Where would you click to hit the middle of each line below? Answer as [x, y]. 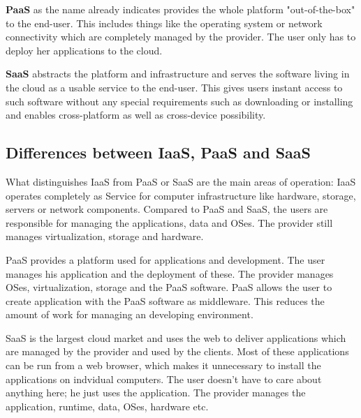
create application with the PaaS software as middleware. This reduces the [165, 300]
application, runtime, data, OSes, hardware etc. [107, 406]
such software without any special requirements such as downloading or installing [179, 101]
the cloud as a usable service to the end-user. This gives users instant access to [174, 87]
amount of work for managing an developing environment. [130, 314]
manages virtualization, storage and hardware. [105, 236]
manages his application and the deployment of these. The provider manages [170, 273]
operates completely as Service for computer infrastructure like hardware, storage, [181, 195]
